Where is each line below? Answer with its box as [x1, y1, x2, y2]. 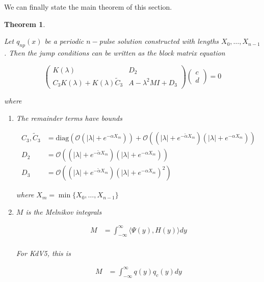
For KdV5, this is [16, 247, 71, 258]
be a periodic [44, 36, 84, 46]
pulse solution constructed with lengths [99, 36, 219, 46]
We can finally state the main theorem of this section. [4, 2, 172, 12]
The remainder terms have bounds [16, 112, 122, 123]
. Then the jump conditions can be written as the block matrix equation [4, 47, 225, 58]
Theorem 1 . [4, 18, 45, 29]
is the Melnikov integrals [25, 206, 102, 217]
